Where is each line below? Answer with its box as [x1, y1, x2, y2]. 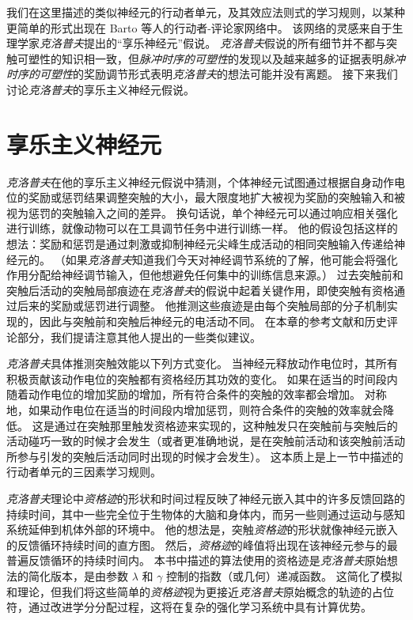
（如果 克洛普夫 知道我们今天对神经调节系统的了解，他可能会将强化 [54, 251, 398, 267]
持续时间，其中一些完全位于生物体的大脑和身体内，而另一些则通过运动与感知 [6, 505, 405, 522]
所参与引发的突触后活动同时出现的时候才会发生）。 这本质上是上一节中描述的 [6, 448, 404, 464]
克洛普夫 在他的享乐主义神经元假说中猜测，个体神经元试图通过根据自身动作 [6, 173, 394, 190]
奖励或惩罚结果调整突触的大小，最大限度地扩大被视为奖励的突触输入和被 [28, 189, 405, 206]
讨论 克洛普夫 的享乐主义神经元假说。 [6, 81, 195, 97]
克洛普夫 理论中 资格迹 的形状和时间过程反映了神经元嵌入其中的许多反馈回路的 [6, 490, 405, 506]
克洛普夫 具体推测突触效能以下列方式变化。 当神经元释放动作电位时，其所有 [6, 355, 398, 372]
